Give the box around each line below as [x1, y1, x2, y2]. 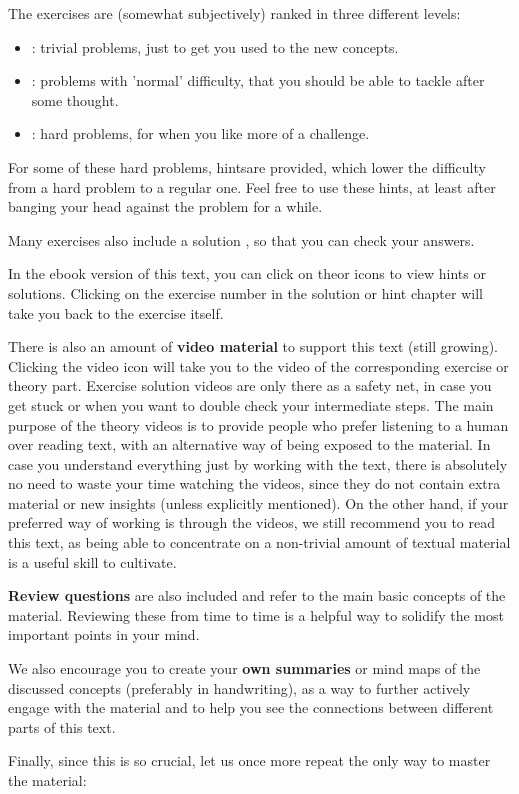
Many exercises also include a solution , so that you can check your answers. [8, 229, 475, 250]
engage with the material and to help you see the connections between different [8, 697, 494, 718]
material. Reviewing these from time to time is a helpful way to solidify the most [8, 604, 504, 625]
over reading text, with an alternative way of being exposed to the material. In [8, 434, 491, 455]
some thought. [31, 89, 119, 110]
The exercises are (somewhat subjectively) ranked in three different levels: [8, 3, 461, 23]
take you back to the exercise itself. [8, 302, 224, 323]
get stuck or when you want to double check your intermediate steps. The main [8, 394, 494, 415]
